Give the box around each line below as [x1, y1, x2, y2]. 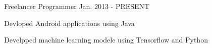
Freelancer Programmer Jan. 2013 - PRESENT [4, 1, 150, 11]
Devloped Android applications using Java [4, 17, 135, 28]
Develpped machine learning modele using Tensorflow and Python [4, 34, 208, 45]
